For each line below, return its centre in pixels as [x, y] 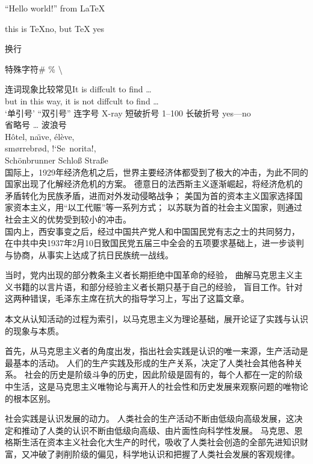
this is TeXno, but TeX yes [55, 28]
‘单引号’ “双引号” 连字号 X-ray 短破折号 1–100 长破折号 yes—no [128, 113]
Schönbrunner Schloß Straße [57, 160]
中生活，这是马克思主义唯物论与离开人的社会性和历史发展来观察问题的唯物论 [156, 386]
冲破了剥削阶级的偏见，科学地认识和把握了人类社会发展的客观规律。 [165, 454]
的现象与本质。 [34, 330]
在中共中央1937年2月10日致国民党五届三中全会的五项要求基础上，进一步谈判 [154, 243]
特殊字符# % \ [34, 68]
